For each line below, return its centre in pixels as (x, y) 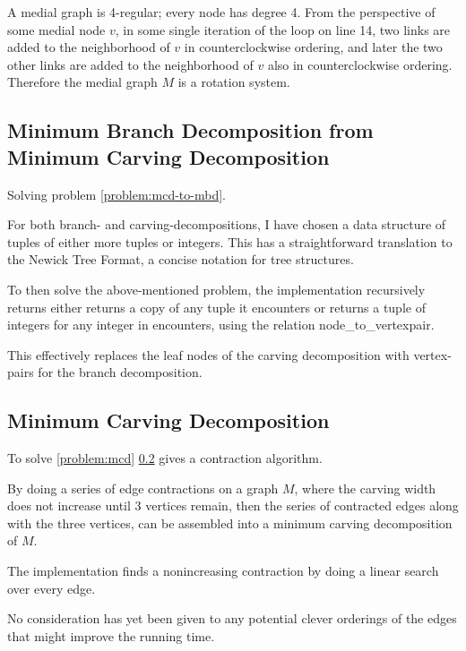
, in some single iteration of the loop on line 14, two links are (283, 29)
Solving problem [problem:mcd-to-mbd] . (116, 194)
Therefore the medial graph (82, 82)
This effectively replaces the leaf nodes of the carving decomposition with (208, 354)
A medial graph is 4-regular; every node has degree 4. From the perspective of (221, 12)
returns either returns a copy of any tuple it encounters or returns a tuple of (216, 307)
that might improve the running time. (111, 635)
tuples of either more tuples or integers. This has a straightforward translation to (230, 241)
